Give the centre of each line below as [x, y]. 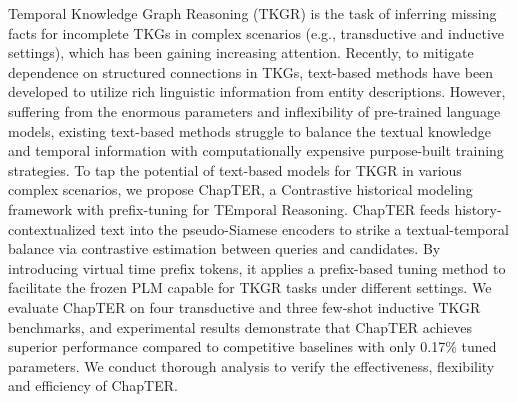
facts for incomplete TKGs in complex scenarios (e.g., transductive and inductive [256, 32]
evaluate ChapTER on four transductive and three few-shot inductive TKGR [244, 306]
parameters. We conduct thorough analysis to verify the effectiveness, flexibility [251, 365]
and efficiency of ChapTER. [93, 385]
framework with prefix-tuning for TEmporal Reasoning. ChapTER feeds [229, 208]
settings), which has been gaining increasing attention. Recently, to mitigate [241, 52]
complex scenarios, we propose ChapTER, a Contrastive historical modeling [240, 189]
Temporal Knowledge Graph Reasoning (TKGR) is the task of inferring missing [252, 13]
